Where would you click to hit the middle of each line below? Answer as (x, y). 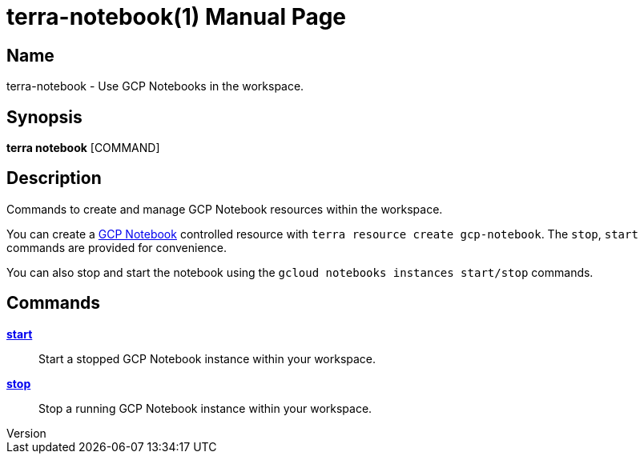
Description (54, 178)
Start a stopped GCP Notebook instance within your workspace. (207, 358)
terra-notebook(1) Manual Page (177, 17)
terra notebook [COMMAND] (83, 148)
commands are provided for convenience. (117, 247)
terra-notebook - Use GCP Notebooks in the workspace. (155, 86)
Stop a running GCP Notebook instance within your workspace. (205, 408)
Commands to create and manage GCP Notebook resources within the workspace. (225, 209)
